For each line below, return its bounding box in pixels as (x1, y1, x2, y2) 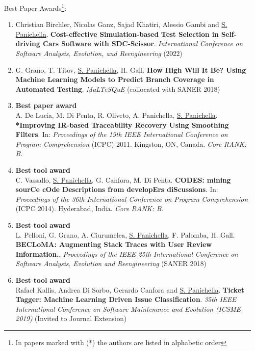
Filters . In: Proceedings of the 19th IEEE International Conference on (15, 129, 228, 139)
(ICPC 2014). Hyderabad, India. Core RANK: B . (15, 203, 163, 214)
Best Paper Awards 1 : (4, 1, 67, 13)
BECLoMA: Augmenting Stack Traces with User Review (15, 239, 212, 249)
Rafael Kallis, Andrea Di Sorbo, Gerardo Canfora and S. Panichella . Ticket (15, 284, 245, 295)
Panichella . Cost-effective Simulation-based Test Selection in (15, 28, 219, 39)
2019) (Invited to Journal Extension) (15, 313, 127, 324)
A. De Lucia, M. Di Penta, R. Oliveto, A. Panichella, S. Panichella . (15, 110, 218, 120)
